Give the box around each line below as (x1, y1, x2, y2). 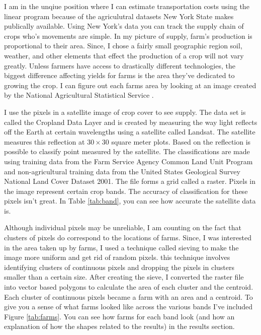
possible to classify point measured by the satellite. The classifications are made (4, 146, 250, 157)
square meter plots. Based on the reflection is (111, 136, 251, 147)
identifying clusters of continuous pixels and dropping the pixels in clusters (4, 261, 235, 272)
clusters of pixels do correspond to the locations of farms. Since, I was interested (4, 232, 251, 243)
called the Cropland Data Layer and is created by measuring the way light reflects (4, 116, 257, 127)
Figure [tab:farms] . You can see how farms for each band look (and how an (4, 311, 235, 321)
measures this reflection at (4, 136, 85, 147)
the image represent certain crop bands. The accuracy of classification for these (4, 185, 248, 196)
